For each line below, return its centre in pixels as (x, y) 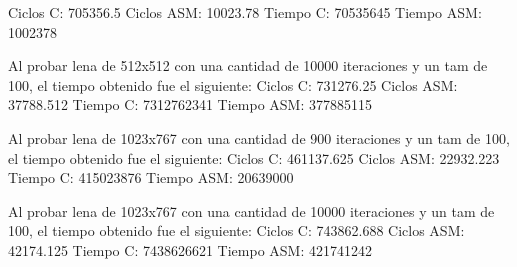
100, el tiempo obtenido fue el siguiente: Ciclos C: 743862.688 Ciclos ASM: (236, 230)
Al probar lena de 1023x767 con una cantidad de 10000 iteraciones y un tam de (251, 210)
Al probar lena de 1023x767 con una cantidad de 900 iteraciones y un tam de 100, (259, 137)
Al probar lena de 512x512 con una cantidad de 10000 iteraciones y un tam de (248, 65)
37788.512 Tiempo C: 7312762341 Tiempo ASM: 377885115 (190, 104)
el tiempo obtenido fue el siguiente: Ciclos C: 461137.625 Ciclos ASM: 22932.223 (254, 157)
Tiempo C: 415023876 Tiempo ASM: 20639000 (151, 177)
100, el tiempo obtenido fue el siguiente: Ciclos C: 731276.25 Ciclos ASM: (233, 84)
